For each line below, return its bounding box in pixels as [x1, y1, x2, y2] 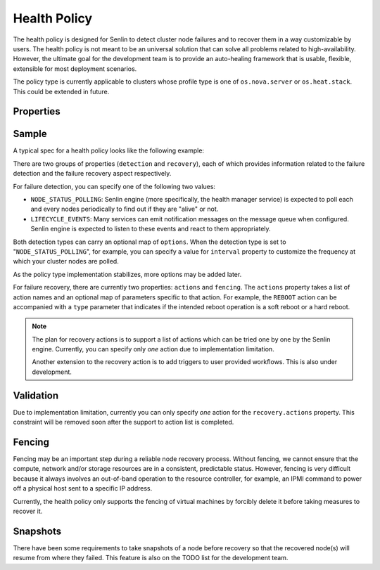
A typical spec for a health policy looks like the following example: [13, 146, 204, 155]
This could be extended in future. [13, 87, 110, 96]
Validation [13, 389, 59, 401]
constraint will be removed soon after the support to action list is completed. [13, 418, 234, 427]
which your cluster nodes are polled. [13, 257, 119, 266]
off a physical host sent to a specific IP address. [13, 484, 153, 493]
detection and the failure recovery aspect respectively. [13, 169, 172, 178]
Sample [13, 128, 47, 140]
